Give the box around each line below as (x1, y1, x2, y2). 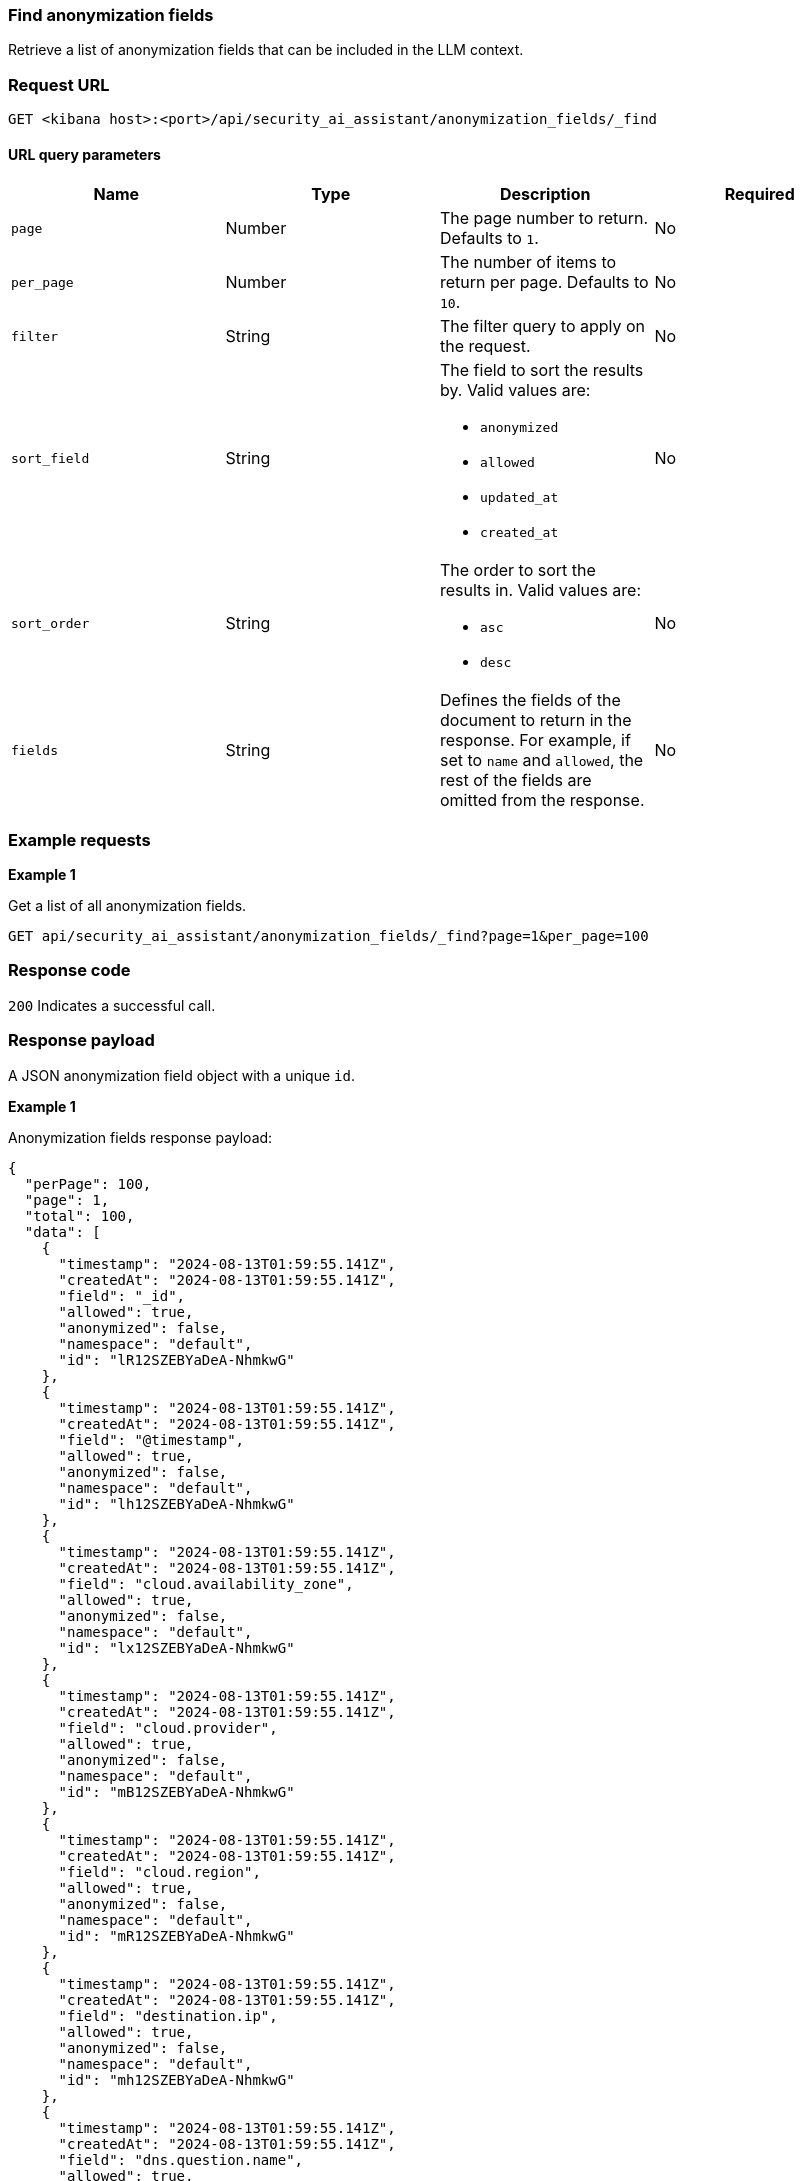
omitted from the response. (440, 790, 645, 811)
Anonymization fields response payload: (8, 1128, 273, 1146)
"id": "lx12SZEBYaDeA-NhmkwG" (58, 1639, 295, 1656)
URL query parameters (8, 145, 161, 163)
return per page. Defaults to (440, 272, 649, 293)
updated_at (480, 490, 559, 506)
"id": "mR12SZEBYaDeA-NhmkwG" (58, 1927, 295, 1944)
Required (724, 184, 795, 205)
